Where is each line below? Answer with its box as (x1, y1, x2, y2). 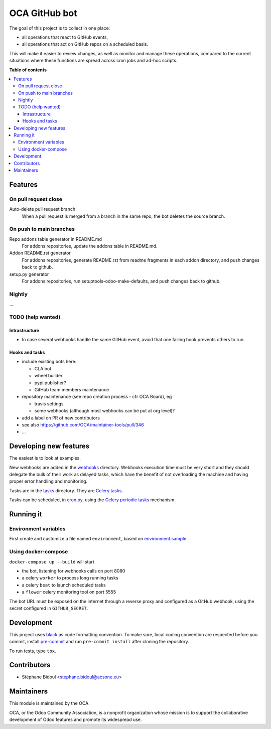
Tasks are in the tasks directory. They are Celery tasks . (9, 487, 123, 494)
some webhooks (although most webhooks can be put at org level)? (34, 408, 175, 414)
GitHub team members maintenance (34, 387, 109, 393)
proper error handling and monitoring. (9, 478, 88, 484)
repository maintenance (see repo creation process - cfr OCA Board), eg (22, 394, 172, 400)
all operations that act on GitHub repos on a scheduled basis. (22, 41, 149, 47)
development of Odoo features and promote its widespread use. (9, 716, 142, 722)
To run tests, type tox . (9, 648, 56, 654)
